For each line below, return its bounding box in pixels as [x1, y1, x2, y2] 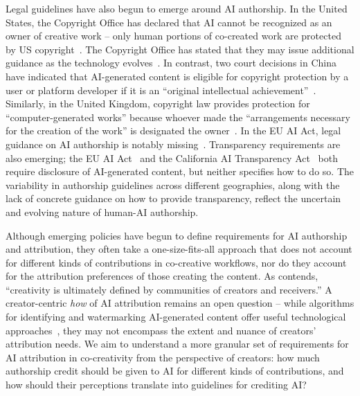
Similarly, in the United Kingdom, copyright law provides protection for [6, 96, 310, 111]
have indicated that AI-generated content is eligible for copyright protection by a [6, 69, 349, 83]
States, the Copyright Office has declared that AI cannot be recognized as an [6, 15, 332, 29]
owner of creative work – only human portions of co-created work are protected [6, 28, 341, 43]
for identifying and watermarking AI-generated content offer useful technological [6, 309, 346, 324]
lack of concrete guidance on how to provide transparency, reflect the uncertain [6, 191, 341, 206]
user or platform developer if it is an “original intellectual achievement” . [6, 82, 316, 97]
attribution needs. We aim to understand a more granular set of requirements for [6, 336, 349, 351]
